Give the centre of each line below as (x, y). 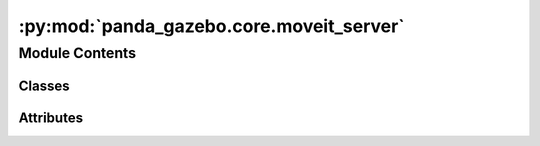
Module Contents (77, 53)
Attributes (51, 117)
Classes (44, 85)
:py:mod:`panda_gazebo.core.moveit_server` (211, 26)
